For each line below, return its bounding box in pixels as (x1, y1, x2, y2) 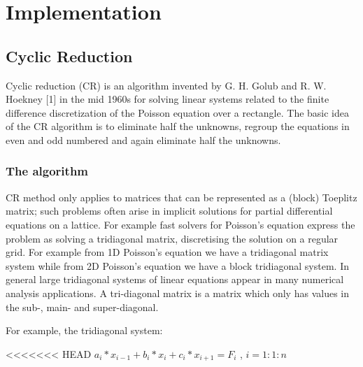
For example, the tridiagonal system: (6, 323, 163, 338)
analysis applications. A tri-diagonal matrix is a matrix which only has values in (6, 285, 349, 300)
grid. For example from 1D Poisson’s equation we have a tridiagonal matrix (6, 245, 329, 259)
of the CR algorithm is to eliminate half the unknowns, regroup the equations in (6, 119, 350, 134)
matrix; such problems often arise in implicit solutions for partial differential (6, 203, 333, 218)
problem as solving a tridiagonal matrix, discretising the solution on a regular (6, 231, 339, 245)
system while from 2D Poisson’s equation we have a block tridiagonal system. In (6, 258, 349, 273)
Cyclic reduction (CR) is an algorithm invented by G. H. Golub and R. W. (6, 78, 327, 92)
